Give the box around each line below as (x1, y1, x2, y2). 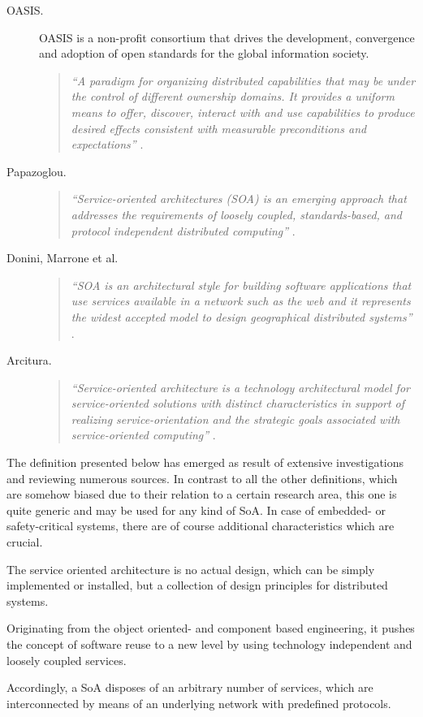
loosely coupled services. (6, 651, 127, 668)
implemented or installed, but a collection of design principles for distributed (6, 577, 388, 594)
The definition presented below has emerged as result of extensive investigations (6, 454, 404, 471)
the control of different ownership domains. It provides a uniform (71, 88, 395, 105)
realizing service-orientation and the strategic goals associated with (71, 410, 400, 427)
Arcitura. (6, 352, 52, 369)
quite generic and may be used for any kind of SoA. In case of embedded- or (6, 501, 386, 518)
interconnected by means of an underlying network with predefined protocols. (6, 694, 391, 711)
